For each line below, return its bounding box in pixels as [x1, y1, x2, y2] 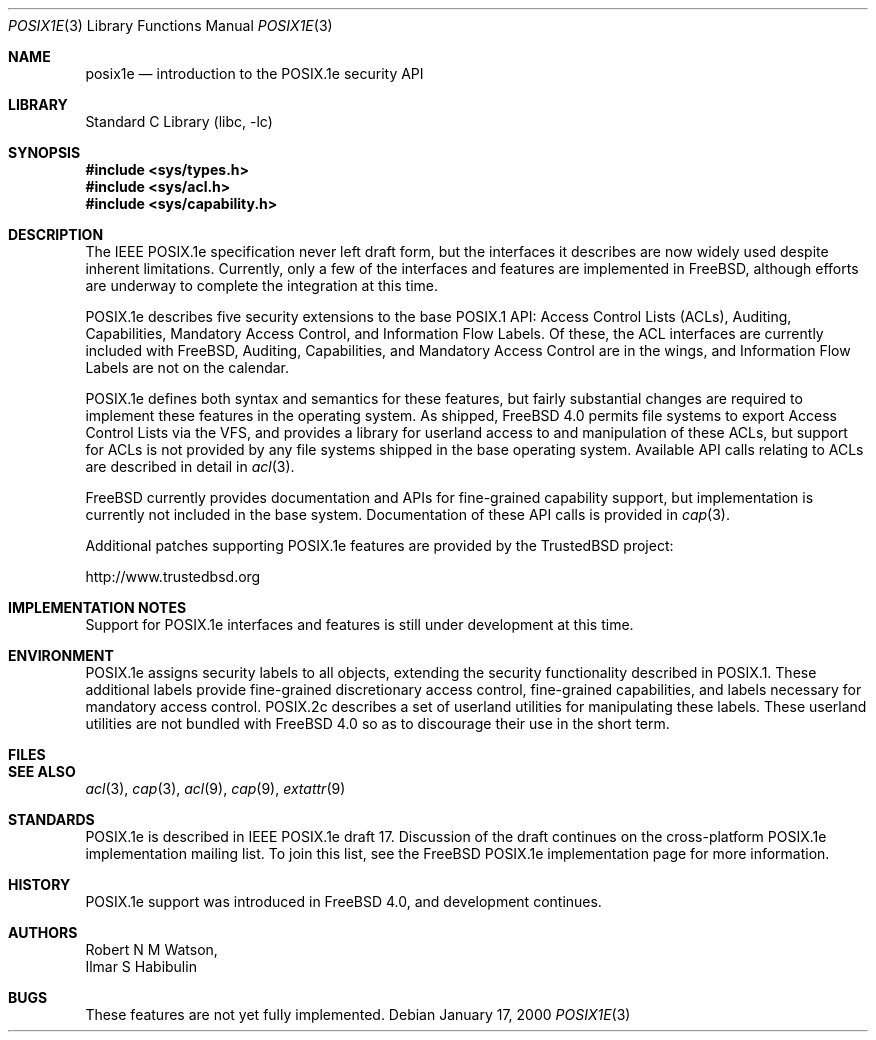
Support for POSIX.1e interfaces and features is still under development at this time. [85, 616, 634, 633]
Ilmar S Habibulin [85, 958, 197, 975]
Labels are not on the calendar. [85, 359, 290, 376]
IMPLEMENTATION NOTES [8, 599, 187, 616]
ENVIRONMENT [8, 647, 114, 664]
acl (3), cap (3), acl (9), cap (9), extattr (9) [85, 780, 346, 797]
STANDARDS [8, 811, 95, 828]
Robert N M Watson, [85, 941, 218, 958]
